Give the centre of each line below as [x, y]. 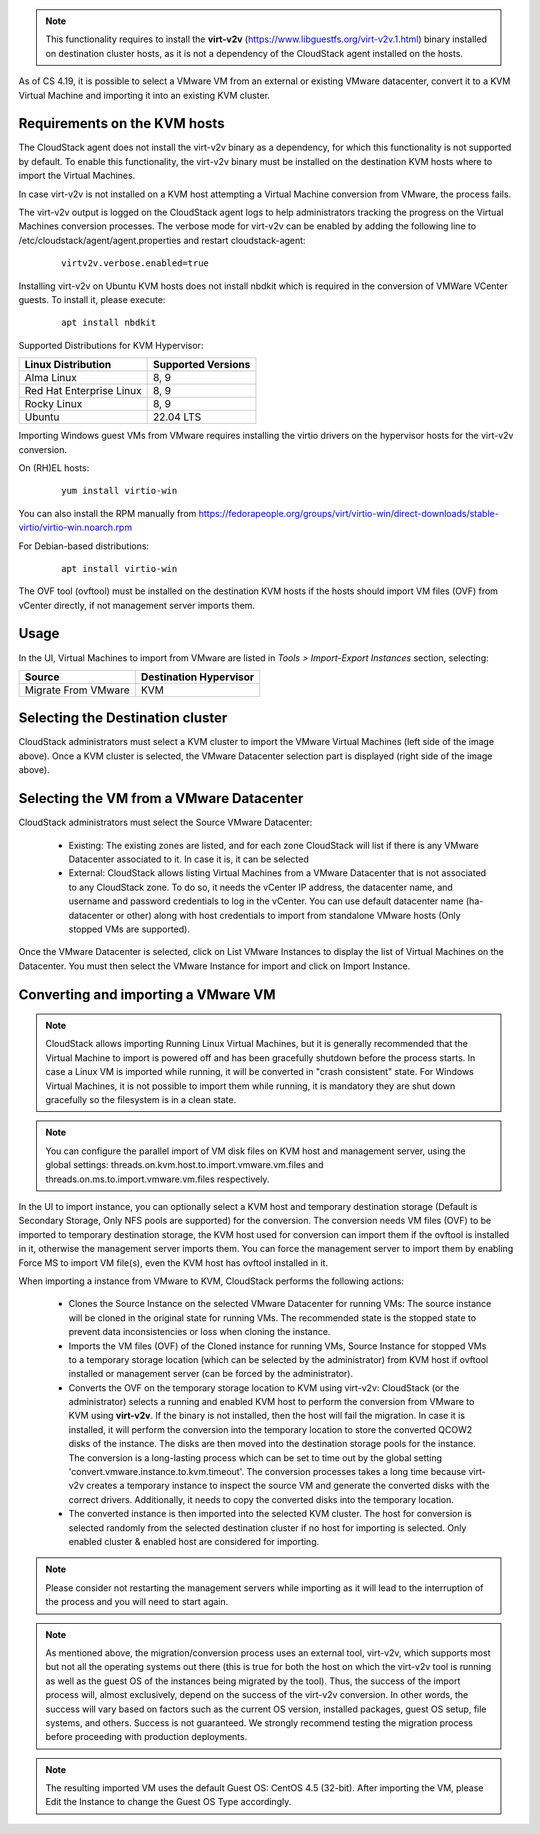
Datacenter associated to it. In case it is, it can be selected [189, 859]
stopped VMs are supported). [129, 929]
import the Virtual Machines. [77, 176]
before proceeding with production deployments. [146, 1737]
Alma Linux [50, 378]
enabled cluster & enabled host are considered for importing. [194, 1541]
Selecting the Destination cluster [123, 718]
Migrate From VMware [77, 690]
